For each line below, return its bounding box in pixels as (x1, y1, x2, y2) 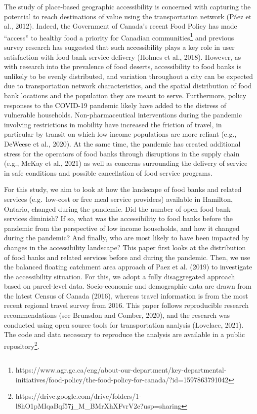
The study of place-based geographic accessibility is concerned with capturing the (4, 1, 251, 11)
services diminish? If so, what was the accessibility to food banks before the (4, 213, 233, 224)
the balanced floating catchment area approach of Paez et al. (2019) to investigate (4, 262, 252, 272)
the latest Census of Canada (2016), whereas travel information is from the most (4, 290, 248, 301)
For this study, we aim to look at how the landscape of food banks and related (4, 184, 242, 194)
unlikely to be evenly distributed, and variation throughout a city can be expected (4, 71, 253, 81)
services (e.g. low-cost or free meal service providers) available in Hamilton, (4, 193, 233, 204)
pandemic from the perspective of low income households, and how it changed (4, 223, 240, 233)
